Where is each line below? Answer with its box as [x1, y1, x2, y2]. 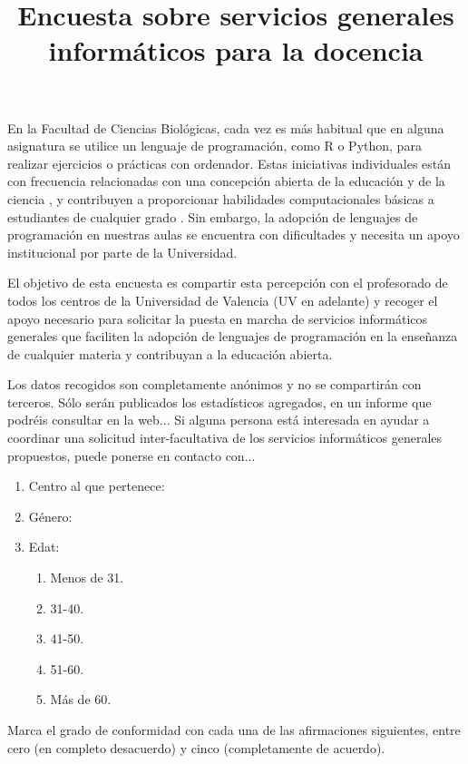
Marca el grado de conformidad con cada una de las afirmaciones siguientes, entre [7, 720, 461, 739]
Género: [28, 506, 73, 525]
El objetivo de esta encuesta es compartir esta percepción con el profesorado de [7, 273, 448, 292]
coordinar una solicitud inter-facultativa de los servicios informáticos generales [7, 428, 443, 447]
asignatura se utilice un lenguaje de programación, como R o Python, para [7, 136, 422, 155]
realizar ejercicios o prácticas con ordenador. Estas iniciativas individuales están [7, 153, 452, 172]
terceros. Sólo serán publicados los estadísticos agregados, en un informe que [7, 392, 432, 411]
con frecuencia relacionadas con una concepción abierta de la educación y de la [7, 171, 445, 191]
